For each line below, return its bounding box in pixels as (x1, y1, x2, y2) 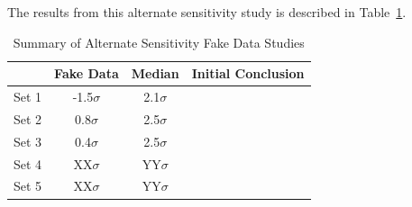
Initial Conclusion (191, 64, 305, 83)
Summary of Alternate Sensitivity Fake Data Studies (13, 32, 305, 51)
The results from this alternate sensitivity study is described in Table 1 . (7, 3, 407, 21)
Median (131, 64, 179, 83)
